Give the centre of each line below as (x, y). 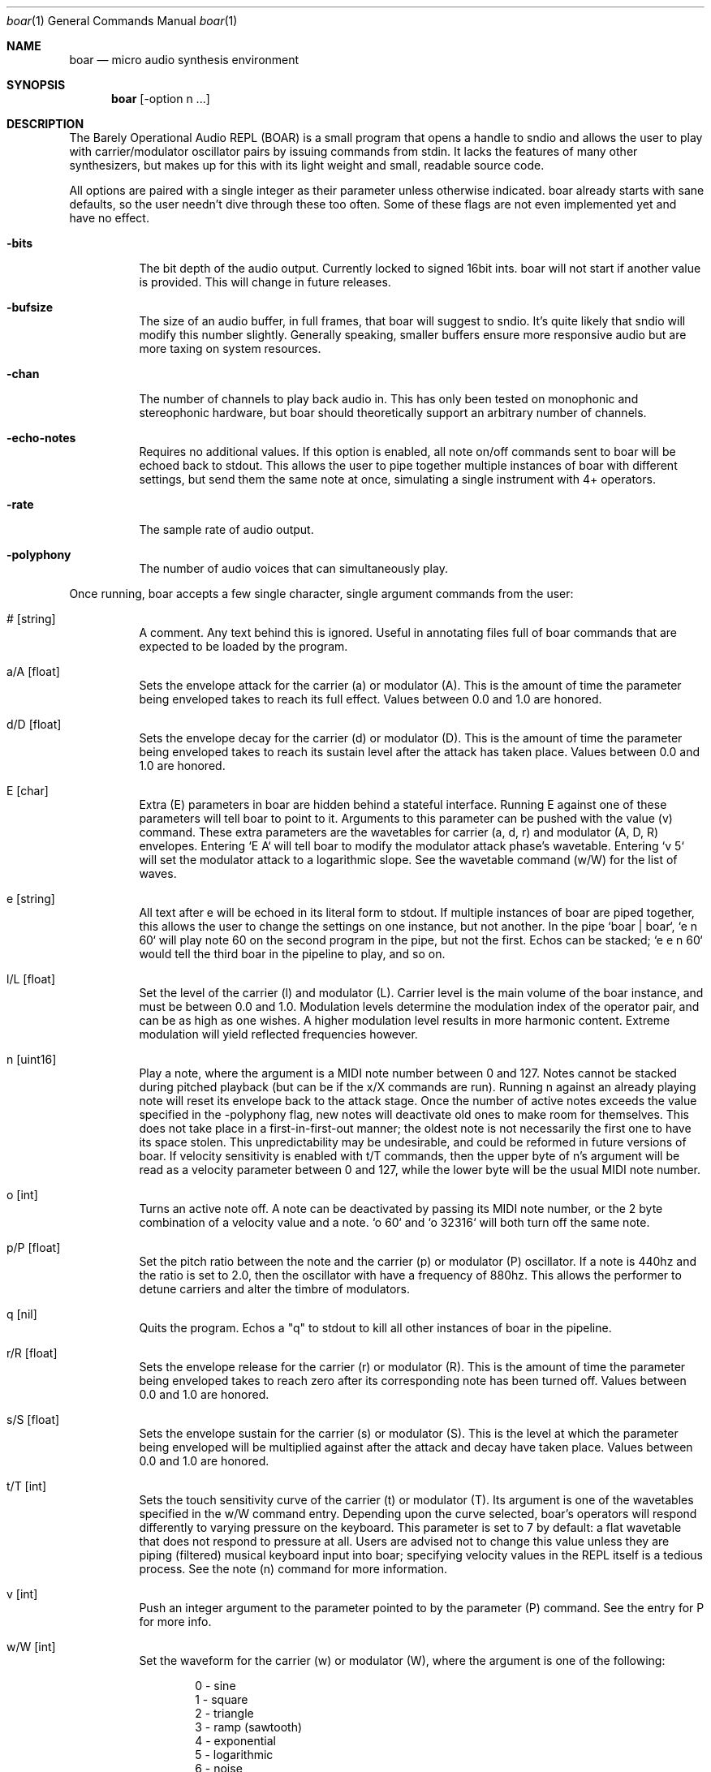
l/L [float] (31, 979)
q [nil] (22, 1314)
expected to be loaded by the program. (243, 646)
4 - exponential (235, 1741)
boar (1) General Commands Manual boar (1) (122, 21)
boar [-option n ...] (161, 99)
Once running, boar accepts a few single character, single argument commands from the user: (321, 594)
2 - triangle (224, 1713)
